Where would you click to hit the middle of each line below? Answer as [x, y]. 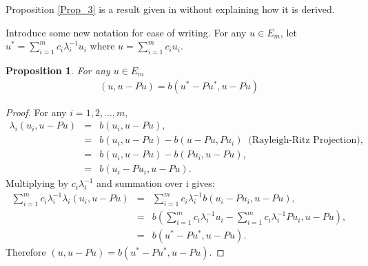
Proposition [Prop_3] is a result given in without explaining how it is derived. [170, 9]
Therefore [26, 252]
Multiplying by [37, 183]
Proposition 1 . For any [58, 70]
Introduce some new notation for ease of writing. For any [126, 32]
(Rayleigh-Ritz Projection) [304, 141]
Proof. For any [36, 112]
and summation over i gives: [156, 183]
